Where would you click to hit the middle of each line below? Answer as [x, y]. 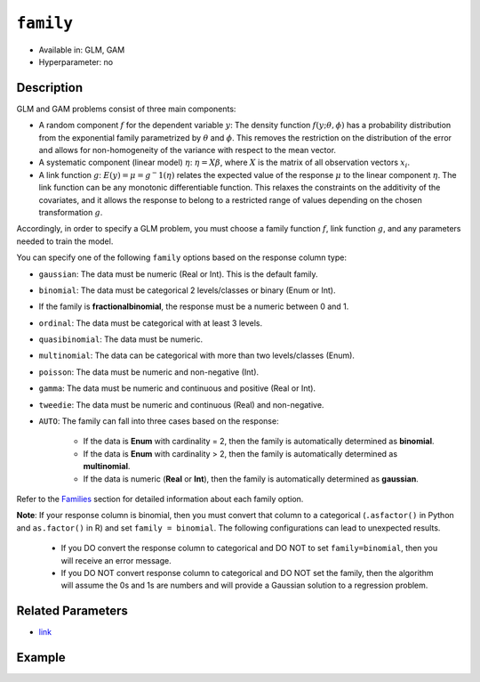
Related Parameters [72, 611]
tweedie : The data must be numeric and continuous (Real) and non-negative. [181, 404]
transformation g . [71, 212]
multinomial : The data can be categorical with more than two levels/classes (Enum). [197, 355]
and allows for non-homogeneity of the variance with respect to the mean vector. [188, 150]
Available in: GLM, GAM [82, 50]
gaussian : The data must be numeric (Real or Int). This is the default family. [179, 274]
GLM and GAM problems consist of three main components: [126, 109]
